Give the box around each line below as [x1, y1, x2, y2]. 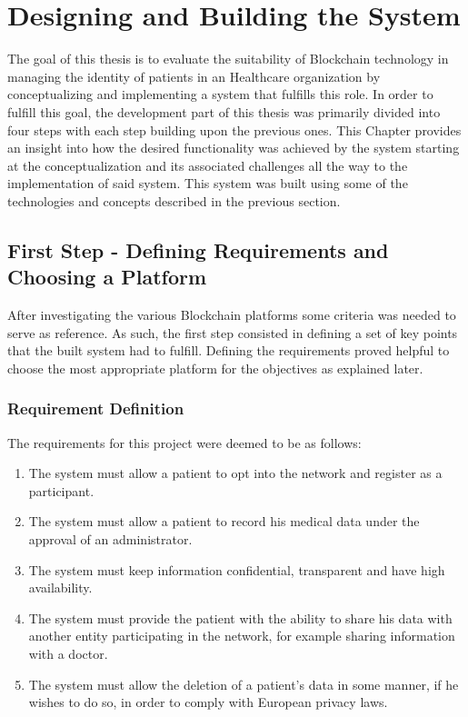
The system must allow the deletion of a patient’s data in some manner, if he [28, 674, 459, 693]
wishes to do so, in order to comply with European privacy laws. [28, 692, 388, 712]
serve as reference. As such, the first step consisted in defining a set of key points [7, 323, 458, 342]
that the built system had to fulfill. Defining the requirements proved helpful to [7, 341, 450, 360]
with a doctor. [28, 644, 108, 662]
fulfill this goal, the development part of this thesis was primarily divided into [7, 102, 441, 121]
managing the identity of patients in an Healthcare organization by [7, 66, 381, 85]
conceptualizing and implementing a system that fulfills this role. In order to [7, 85, 433, 104]
